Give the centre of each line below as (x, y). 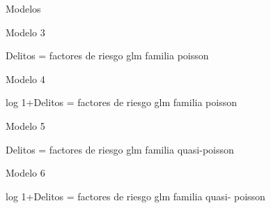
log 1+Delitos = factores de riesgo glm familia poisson (121, 102)
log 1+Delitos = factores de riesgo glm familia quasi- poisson (135, 196)
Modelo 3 (25, 32)
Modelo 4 (25, 79)
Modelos (23, 8)
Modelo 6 (25, 173)
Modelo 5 (25, 125)
